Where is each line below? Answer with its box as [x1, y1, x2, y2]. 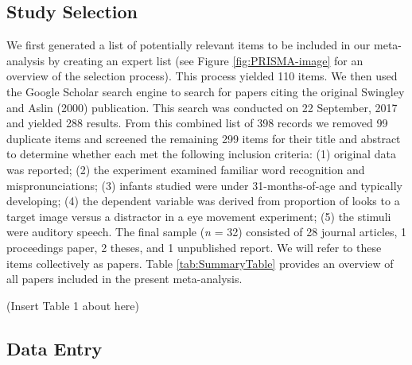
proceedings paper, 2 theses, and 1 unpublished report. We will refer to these [6, 239, 382, 255]
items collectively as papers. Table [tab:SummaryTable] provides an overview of [6, 254, 394, 271]
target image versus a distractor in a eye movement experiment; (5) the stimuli [6, 208, 391, 224]
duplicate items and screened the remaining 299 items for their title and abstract [6, 130, 401, 146]
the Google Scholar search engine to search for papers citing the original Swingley [6, 83, 405, 99]
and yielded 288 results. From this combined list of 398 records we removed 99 [6, 115, 388, 131]
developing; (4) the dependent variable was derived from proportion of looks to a [6, 192, 400, 209]
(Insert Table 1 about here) [6, 297, 139, 313]
